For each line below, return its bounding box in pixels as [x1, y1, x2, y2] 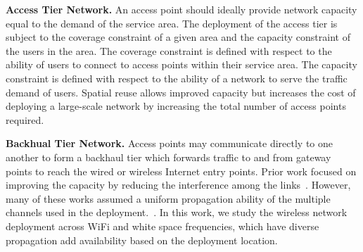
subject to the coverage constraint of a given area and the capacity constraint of [6, 30, 350, 44]
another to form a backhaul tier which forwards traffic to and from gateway [6, 149, 331, 164]
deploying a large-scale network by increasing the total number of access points [6, 99, 346, 113]
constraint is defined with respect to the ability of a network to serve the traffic [6, 70, 348, 85]
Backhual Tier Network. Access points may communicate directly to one [6, 136, 333, 151]
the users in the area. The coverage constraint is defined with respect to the [6, 43, 332, 58]
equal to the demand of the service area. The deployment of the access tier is [6, 15, 338, 30]
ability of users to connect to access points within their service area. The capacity [6, 57, 357, 72]
